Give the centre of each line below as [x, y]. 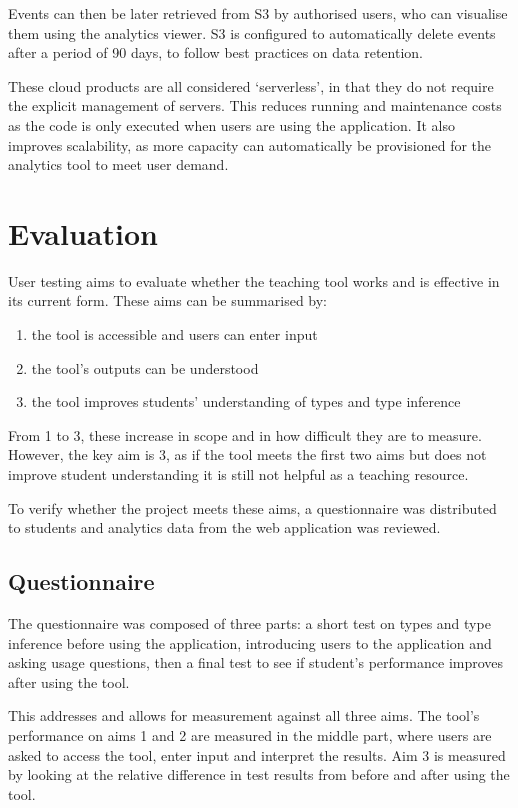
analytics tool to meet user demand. [118, 164]
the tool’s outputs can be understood [145, 367]
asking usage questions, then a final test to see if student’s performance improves [256, 662]
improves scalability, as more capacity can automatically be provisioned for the [250, 144]
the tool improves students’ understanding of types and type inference [246, 401]
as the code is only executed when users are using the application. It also [231, 124]
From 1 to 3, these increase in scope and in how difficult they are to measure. [245, 434]
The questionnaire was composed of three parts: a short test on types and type [249, 623]
